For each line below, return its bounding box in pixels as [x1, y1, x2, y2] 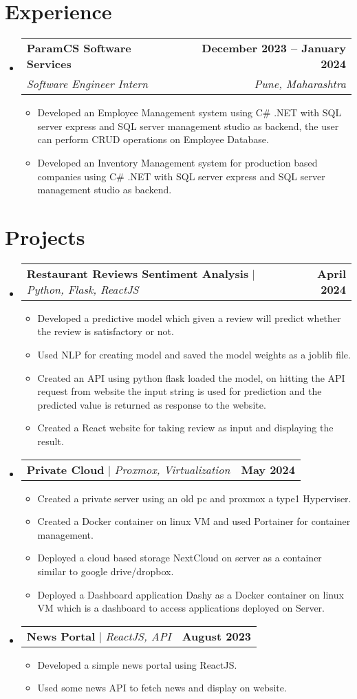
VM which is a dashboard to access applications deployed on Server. [37, 601, 325, 615]
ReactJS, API [105, 627, 171, 644]
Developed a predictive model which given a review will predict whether [37, 310, 341, 325]
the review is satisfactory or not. [37, 324, 174, 338]
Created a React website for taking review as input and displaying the [37, 420, 334, 435]
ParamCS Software [26, 40, 131, 56]
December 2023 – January [202, 40, 346, 56]
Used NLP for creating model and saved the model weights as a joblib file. [37, 347, 351, 361]
